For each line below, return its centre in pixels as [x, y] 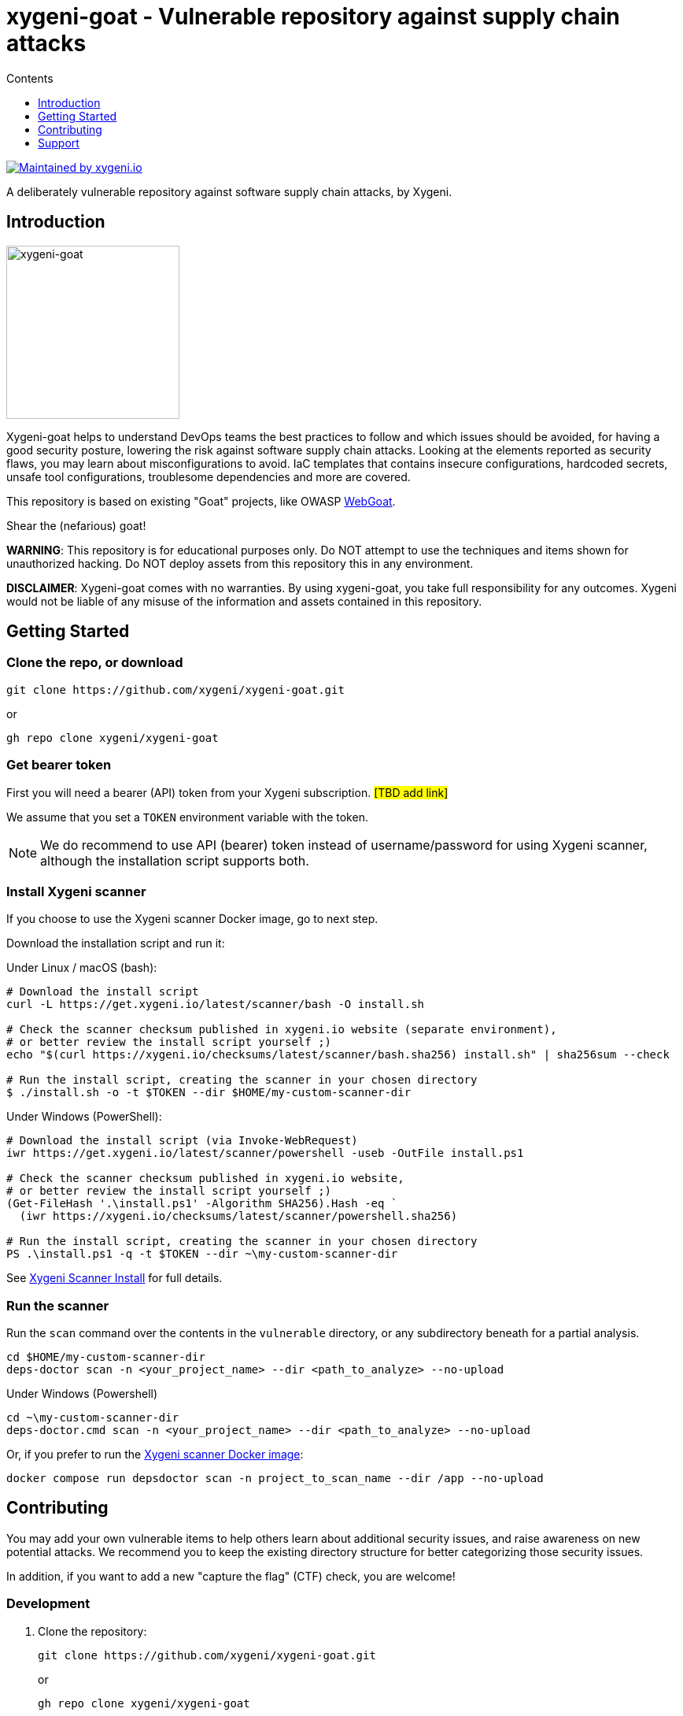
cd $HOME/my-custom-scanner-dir [106, 1357]
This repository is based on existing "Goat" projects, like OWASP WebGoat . [201, 501]
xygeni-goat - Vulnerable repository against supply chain [313, 17]
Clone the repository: [92, 1631]
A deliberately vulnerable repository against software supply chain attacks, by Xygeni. [229, 191]
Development [48, 1604]
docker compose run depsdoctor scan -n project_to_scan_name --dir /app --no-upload [275, 1479]
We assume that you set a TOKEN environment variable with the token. [187, 817]
